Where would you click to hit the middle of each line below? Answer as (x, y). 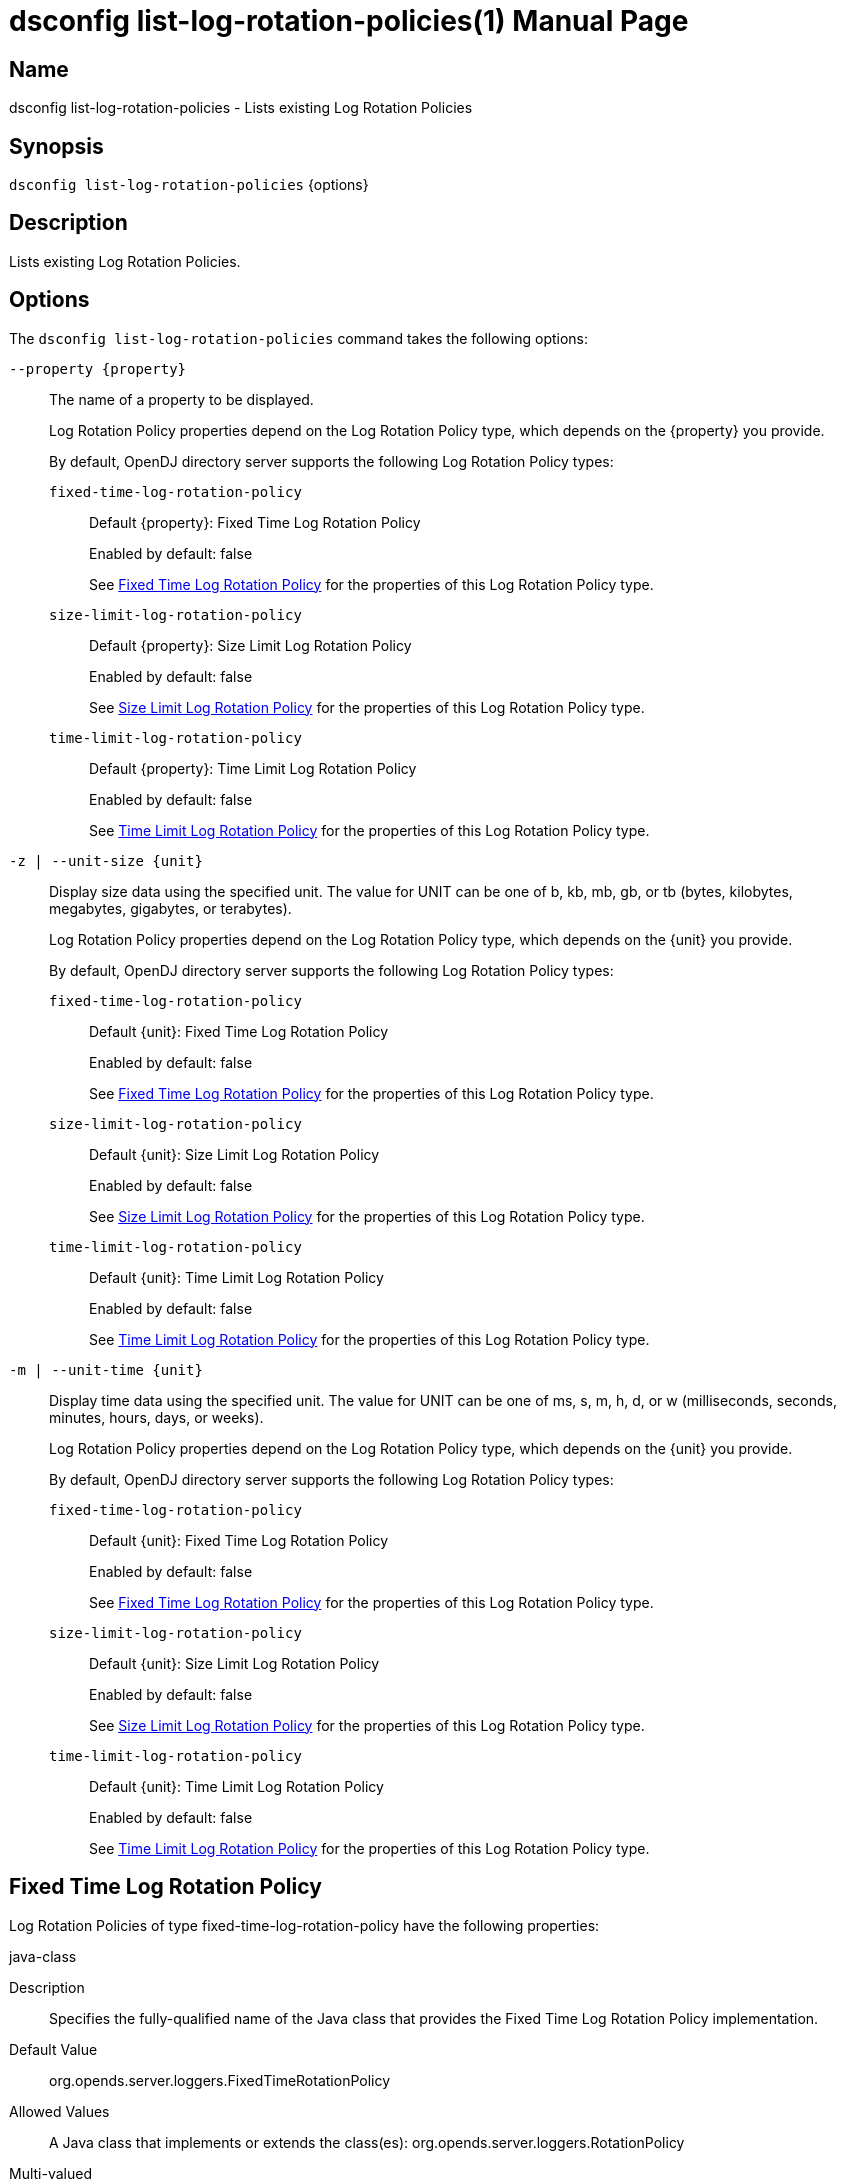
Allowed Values (59, 2111)
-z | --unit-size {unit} (106, 860)
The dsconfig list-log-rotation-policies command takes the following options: (299, 338)
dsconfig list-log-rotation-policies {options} (189, 185)
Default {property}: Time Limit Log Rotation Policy (253, 768)
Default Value (53, 2049)
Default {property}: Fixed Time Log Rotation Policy (255, 522)
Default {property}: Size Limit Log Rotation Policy (250, 645)
